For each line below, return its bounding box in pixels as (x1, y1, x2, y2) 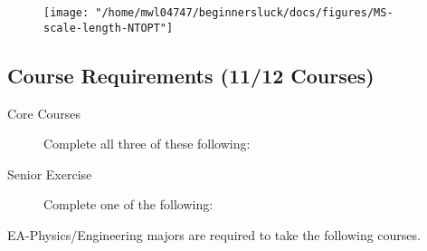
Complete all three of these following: (43, 134, 251, 153)
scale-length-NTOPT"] (43, 21, 174, 34)
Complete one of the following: (43, 195, 213, 214)
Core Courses (7, 103, 81, 122)
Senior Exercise (7, 164, 92, 183)
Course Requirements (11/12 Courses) (7, 61, 375, 89)
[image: (43, 6, 90, 19)
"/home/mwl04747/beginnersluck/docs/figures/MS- (95, 6, 394, 19)
